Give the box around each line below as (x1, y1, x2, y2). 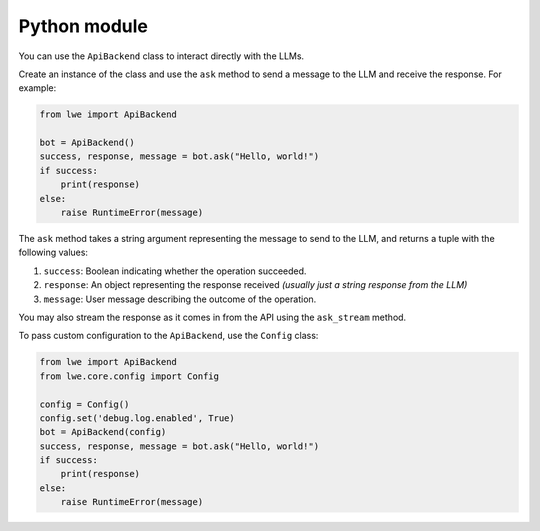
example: (18, 82, 57, 94)
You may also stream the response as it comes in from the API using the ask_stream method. (18, 311, 407, 323)
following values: (18, 246, 89, 259)
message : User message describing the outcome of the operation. (43, 293, 317, 305)
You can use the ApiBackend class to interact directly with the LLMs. (18, 50, 305, 62)
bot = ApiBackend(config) (39, 426, 167, 438)
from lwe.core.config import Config (39, 370, 220, 382)
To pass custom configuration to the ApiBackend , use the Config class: (18, 330, 319, 342)
